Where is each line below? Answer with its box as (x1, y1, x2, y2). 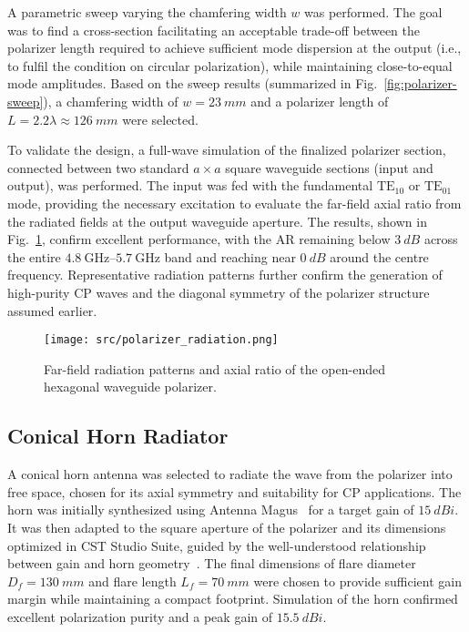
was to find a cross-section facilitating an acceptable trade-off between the (7, 20, 420, 39)
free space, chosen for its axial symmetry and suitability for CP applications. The (7, 482, 462, 501)
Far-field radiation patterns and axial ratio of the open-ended (44, 359, 385, 378)
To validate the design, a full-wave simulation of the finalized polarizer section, (7, 140, 446, 159)
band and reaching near (164, 247, 296, 266)
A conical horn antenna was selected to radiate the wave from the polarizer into (7, 464, 453, 484)
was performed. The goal (304, 3, 443, 21)
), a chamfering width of (43, 91, 178, 110)
